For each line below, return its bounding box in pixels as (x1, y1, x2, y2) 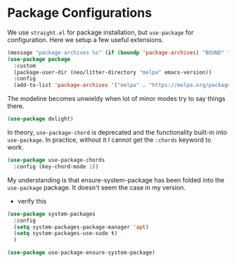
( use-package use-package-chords (7, 156, 105, 164)
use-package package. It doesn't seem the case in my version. (7, 183, 186, 191)
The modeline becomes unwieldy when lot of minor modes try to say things (7, 95, 226, 103)
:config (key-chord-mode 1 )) (13, 163, 99, 170)
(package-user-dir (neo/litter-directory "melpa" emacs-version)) (13, 69, 212, 76)
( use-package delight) (7, 116, 74, 123)
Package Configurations (7, 5, 152, 21)
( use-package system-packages (7, 210, 96, 217)
